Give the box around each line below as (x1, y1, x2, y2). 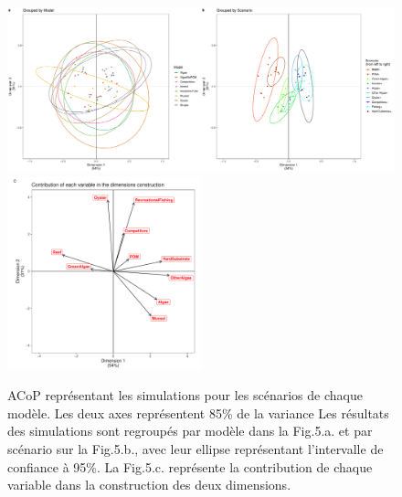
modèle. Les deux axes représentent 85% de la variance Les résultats (7, 403, 389, 422)
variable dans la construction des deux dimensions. (7, 475, 291, 494)
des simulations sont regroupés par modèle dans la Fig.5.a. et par (7, 421, 373, 440)
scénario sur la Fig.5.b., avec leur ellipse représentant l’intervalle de (7, 439, 384, 459)
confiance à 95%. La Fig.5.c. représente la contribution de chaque (7, 457, 373, 476)
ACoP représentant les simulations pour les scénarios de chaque (7, 386, 363, 405)
